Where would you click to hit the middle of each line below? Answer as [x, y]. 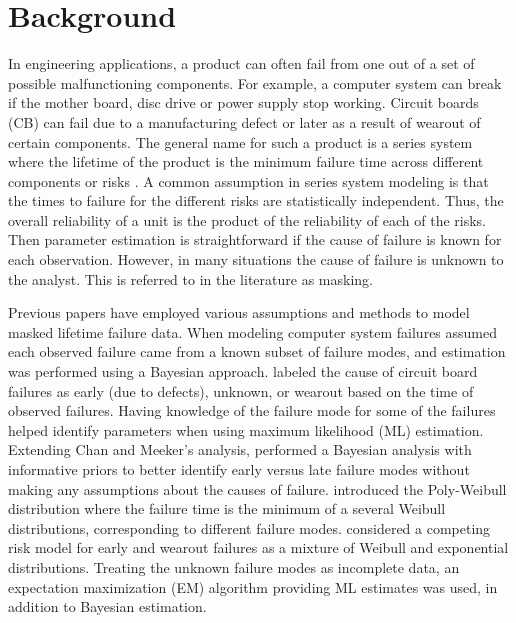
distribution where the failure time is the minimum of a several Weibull [227, 508]
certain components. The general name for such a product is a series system [240, 141]
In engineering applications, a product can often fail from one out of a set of [241, 63]
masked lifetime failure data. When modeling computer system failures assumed [253, 331]
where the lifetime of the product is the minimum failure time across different [246, 161]
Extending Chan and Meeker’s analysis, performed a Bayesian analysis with [240, 449]
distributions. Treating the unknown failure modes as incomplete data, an [234, 566]
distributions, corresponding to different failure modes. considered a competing [249, 527]
